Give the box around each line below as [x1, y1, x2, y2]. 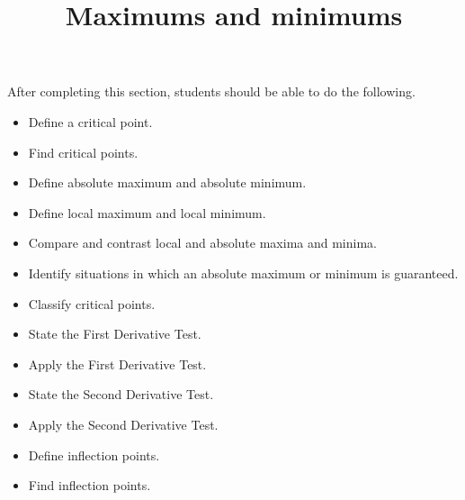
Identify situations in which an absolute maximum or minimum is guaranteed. [28, 263, 459, 282]
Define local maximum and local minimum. [28, 203, 266, 222]
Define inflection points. [28, 445, 160, 464]
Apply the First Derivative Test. [28, 354, 207, 373]
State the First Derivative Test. [28, 324, 201, 343]
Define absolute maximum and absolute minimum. [28, 173, 307, 192]
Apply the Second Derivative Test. [28, 414, 219, 433]
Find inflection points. [28, 476, 151, 495]
